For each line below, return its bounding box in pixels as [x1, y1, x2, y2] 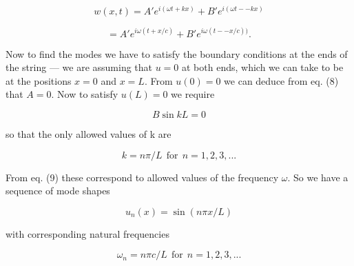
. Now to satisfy [51, 87, 118, 101]
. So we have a [287, 170, 348, 184]
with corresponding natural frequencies [6, 226, 169, 241]
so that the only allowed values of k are [6, 126, 171, 141]
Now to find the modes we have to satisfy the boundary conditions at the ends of [6, 46, 348, 61]
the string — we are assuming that [6, 60, 153, 74]
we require [171, 87, 215, 101]
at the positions [6, 73, 72, 88]
